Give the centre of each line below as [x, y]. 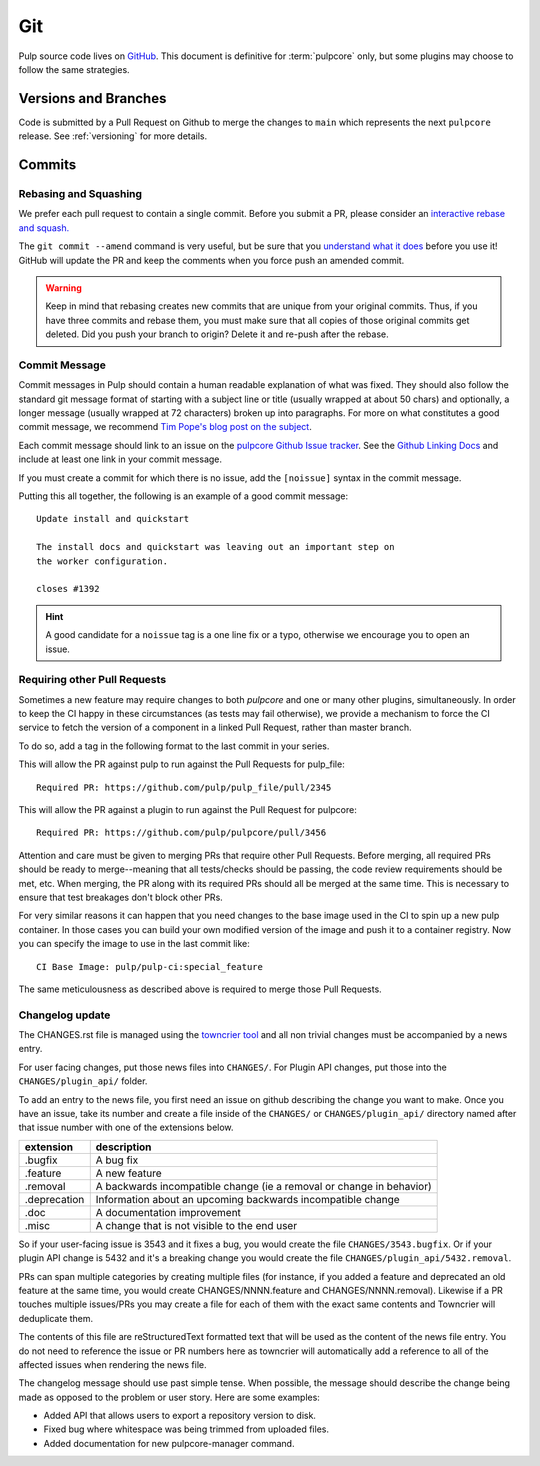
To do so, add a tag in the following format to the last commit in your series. [174, 746]
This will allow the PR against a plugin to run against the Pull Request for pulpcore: [187, 809]
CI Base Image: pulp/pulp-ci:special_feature [150, 966]
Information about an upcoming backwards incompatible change [247, 1199]
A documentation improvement [168, 1212]
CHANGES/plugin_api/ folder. [83, 1081]
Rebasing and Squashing [80, 194]
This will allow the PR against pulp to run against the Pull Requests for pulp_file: [181, 764]
